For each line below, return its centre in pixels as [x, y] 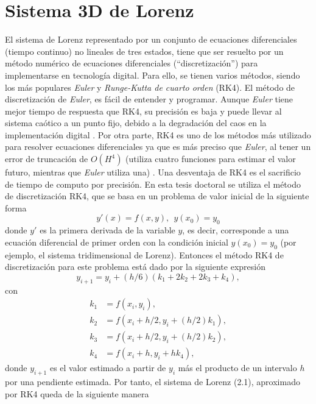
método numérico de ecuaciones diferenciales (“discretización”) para [132, 63]
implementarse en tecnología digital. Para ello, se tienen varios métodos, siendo [153, 75]
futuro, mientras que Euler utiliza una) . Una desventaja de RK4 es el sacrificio [153, 172]
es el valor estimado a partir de [108, 368]
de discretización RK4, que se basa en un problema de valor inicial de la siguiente [157, 196]
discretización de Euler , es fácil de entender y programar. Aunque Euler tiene [149, 99]
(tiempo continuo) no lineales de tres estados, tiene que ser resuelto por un [144, 51]
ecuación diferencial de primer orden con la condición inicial [117, 242]
